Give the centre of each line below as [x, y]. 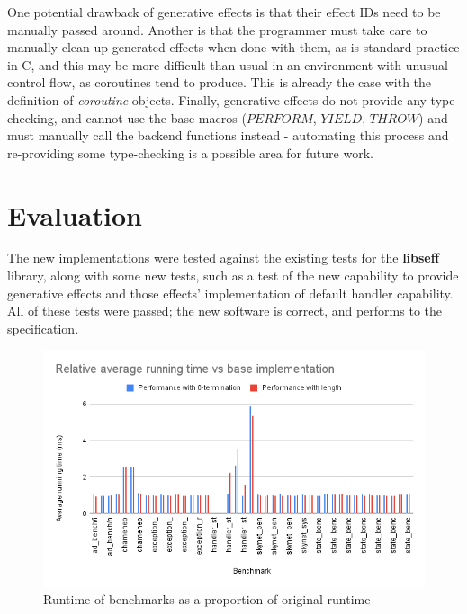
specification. [43, 328]
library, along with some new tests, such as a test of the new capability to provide [233, 276]
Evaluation [75, 214]
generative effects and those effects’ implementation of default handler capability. [230, 293]
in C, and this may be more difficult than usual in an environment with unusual [228, 64]
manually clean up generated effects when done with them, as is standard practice [233, 47]
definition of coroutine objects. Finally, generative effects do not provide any [217, 99]
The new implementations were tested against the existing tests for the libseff [224, 258]
